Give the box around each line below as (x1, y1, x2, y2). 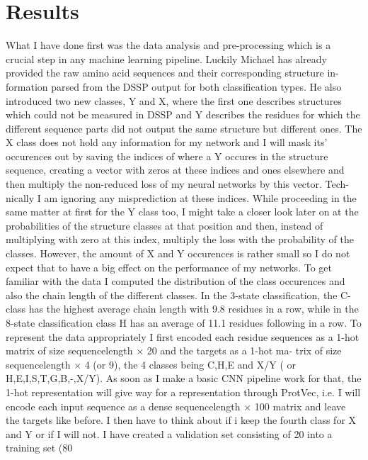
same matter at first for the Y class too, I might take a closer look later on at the (6, 204, 359, 219)
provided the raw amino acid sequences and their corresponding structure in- (6, 65, 339, 80)
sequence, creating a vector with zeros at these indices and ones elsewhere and (6, 162, 345, 177)
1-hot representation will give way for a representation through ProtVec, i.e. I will (6, 384, 361, 399)
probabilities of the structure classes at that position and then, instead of (6, 218, 323, 232)
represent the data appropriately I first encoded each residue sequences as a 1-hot (6, 329, 360, 344)
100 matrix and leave (254, 398, 346, 413)
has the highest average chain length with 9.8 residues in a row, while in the (28, 301, 359, 316)
